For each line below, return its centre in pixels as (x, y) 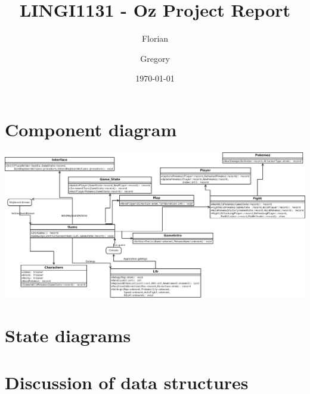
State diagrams (68, 335)
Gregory (155, 58)
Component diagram (91, 129)
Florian (155, 38)
